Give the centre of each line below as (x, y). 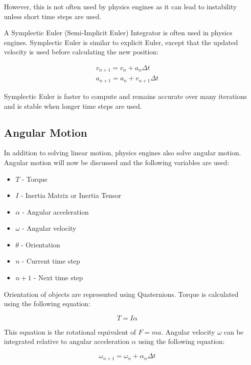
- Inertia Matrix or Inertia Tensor (71, 195)
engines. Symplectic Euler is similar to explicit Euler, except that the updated (121, 42)
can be (234, 331)
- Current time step (51, 261)
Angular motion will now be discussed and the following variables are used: (117, 162)
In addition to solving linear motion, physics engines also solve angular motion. (123, 153)
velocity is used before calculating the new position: (81, 52)
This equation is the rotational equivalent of (70, 331)
